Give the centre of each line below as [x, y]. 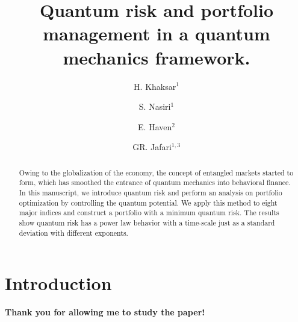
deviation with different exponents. [73, 232]
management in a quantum [157, 33]
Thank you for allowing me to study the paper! [105, 312]
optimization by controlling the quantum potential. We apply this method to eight [148, 202]
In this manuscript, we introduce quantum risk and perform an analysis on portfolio [151, 192]
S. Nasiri [155, 106]
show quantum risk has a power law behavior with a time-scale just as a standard [147, 222]
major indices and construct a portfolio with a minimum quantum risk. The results [149, 213]
